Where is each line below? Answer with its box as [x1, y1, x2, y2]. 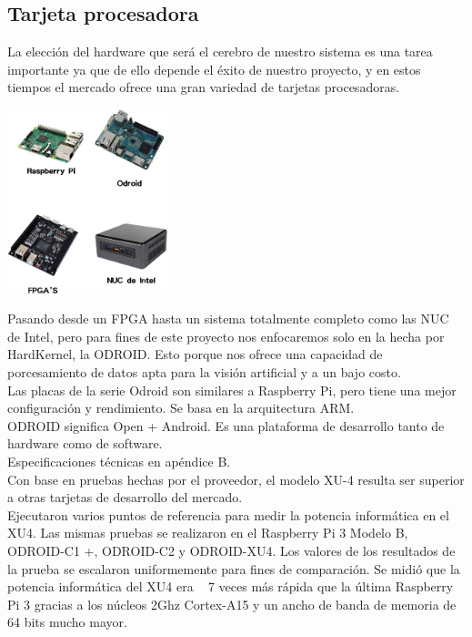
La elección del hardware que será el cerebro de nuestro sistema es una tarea [7, 42, 433, 61]
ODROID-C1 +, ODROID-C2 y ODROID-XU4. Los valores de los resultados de [7, 540, 456, 560]
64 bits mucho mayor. [7, 612, 127, 632]
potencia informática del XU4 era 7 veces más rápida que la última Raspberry [7, 577, 454, 596]
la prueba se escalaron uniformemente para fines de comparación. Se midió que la [7, 559, 460, 578]
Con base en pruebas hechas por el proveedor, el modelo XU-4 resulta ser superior [7, 469, 465, 488]
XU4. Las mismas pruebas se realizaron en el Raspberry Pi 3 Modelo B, [7, 523, 408, 542]
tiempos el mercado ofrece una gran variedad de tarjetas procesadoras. [7, 77, 400, 97]
